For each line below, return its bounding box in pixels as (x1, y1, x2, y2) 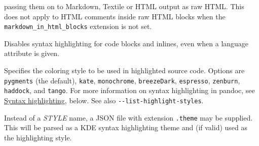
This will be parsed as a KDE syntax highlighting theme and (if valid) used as (4, 122, 248, 133)
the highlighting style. (4, 132, 72, 142)
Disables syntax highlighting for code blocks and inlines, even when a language (4, 38, 249, 48)
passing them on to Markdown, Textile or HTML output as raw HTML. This (4, 1, 244, 11)
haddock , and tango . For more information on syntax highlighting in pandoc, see (4, 85, 255, 96)
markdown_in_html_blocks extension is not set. (4, 21, 152, 32)
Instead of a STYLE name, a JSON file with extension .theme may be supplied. (4, 112, 253, 123)
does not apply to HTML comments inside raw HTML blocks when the (4, 11, 226, 21)
